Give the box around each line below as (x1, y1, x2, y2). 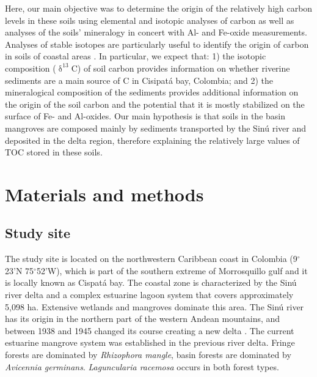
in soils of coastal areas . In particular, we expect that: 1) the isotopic (5, 50, 266, 62)
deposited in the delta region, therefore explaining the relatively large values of (5, 133, 300, 146)
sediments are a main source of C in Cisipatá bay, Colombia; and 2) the (5, 73, 274, 86)
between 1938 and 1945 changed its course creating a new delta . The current (5, 324, 294, 337)
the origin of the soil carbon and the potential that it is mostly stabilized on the (5, 97, 305, 110)
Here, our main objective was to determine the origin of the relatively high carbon (5, 2, 313, 14)
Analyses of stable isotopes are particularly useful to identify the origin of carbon (5, 37, 309, 50)
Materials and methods (5, 181, 204, 206)
